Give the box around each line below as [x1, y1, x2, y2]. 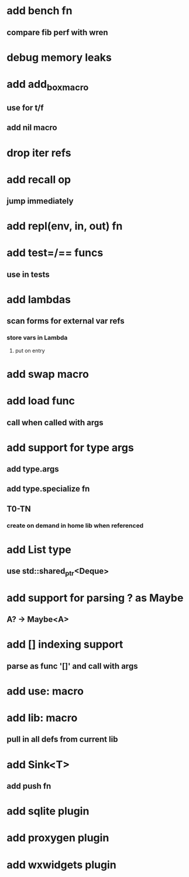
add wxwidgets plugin [6, 858, 116, 871]
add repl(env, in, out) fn [6, 219, 123, 233]
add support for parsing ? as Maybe [6, 591, 184, 604]
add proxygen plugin [6, 831, 109, 845]
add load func [6, 394, 75, 408]
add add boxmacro [6, 77, 89, 93]
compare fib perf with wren [6, 27, 108, 37]
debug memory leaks [6, 51, 112, 64]
